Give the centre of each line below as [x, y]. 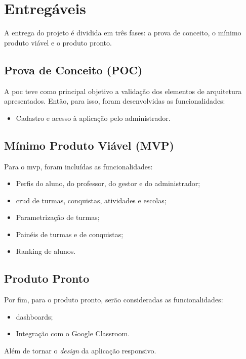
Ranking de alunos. [46, 251]
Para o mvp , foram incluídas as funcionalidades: [78, 166]
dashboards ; [34, 316]
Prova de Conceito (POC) [73, 70]
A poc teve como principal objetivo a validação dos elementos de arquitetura [123, 91]
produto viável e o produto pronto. [58, 42]
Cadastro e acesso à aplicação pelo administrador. [93, 118]
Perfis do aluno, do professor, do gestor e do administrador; [108, 183]
